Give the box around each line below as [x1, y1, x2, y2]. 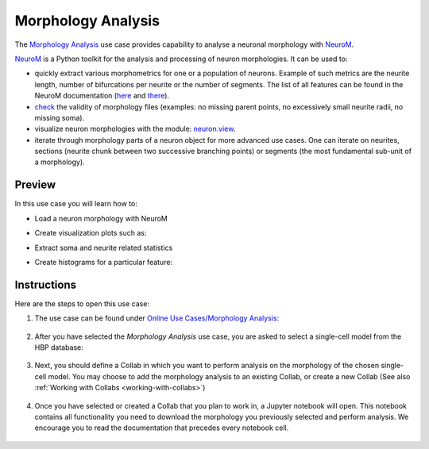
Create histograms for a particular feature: [34, 257, 173, 267]
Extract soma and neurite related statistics [34, 243, 173, 252]
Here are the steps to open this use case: [14, 298, 150, 309]
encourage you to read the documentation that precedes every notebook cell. [34, 423, 289, 432]
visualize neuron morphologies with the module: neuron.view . [34, 124, 236, 134]
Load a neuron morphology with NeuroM [34, 213, 168, 223]
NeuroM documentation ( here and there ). [34, 91, 170, 101]
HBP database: [34, 343, 83, 352]
